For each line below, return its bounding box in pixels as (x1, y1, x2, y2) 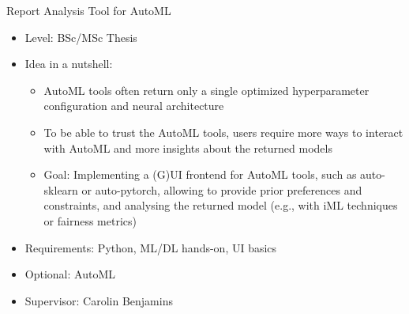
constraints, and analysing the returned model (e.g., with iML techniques (43, 197, 398, 214)
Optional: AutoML (24, 266, 115, 282)
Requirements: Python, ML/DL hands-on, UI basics (24, 239, 277, 255)
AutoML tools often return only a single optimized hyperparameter (43, 81, 370, 98)
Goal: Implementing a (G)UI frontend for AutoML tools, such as (43, 166, 357, 183)
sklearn (43, 181, 78, 198)
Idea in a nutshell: (24, 55, 113, 72)
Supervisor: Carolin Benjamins (24, 292, 173, 308)
